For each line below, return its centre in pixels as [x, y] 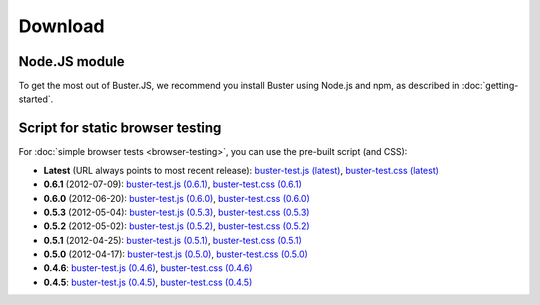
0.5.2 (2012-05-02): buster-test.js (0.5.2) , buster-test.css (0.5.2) [176, 226]
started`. [36, 99]
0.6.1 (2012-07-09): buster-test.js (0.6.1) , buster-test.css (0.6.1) [172, 184]
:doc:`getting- [490, 86]
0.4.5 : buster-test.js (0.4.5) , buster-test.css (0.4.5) [148, 282]
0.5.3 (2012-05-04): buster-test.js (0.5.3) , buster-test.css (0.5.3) [176, 212]
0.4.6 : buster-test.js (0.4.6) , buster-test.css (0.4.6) [148, 268]
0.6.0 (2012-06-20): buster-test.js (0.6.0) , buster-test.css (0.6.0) [176, 198]
